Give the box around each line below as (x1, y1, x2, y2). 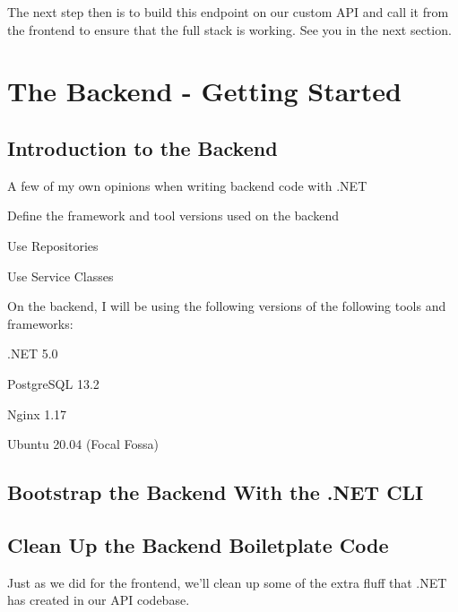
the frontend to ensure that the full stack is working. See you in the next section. (7, 20, 452, 39)
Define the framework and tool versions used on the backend (7, 206, 339, 225)
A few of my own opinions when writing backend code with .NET (7, 176, 367, 194)
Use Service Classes (7, 266, 114, 285)
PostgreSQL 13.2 (7, 374, 99, 392)
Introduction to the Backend (7, 134, 278, 161)
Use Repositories (7, 236, 99, 254)
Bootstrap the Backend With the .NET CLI (7, 478, 424, 506)
